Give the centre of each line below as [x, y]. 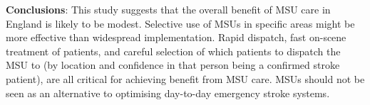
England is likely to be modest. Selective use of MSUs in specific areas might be [180, 23]
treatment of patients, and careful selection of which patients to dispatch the [173, 51]
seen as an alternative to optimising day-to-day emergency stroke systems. [168, 93]
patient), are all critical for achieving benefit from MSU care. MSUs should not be [185, 78]
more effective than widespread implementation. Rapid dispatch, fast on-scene [176, 37]
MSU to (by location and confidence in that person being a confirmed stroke [173, 65]
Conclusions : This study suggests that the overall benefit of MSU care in [168, 9]
